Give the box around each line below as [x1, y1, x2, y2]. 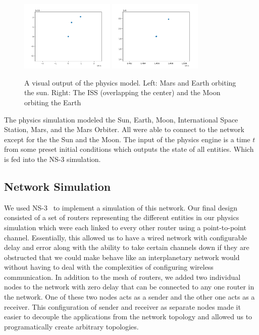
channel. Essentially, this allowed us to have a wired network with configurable [4, 232, 247, 242]
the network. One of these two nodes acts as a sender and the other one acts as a [4, 291, 255, 302]
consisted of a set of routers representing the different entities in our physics [4, 212, 239, 223]
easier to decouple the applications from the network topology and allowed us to [4, 311, 252, 322]
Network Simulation [4, 178, 111, 194]
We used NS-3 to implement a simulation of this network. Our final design [4, 202, 237, 213]
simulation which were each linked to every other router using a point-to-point [4, 222, 246, 232]
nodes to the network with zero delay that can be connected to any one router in [4, 281, 254, 292]
